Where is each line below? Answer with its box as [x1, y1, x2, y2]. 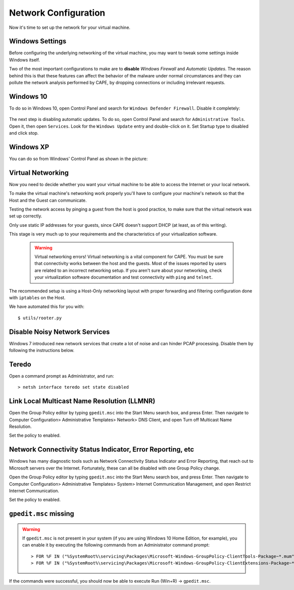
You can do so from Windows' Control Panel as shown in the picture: [9, 156, 148, 162]
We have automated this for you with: [9, 304, 84, 309]
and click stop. [9, 130, 39, 136]
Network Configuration [9, 7, 105, 18]
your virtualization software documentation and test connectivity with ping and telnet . [34, 274, 213, 280]
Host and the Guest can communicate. [9, 197, 87, 203]
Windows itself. [9, 57, 40, 63]
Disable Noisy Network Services [9, 328, 110, 336]
